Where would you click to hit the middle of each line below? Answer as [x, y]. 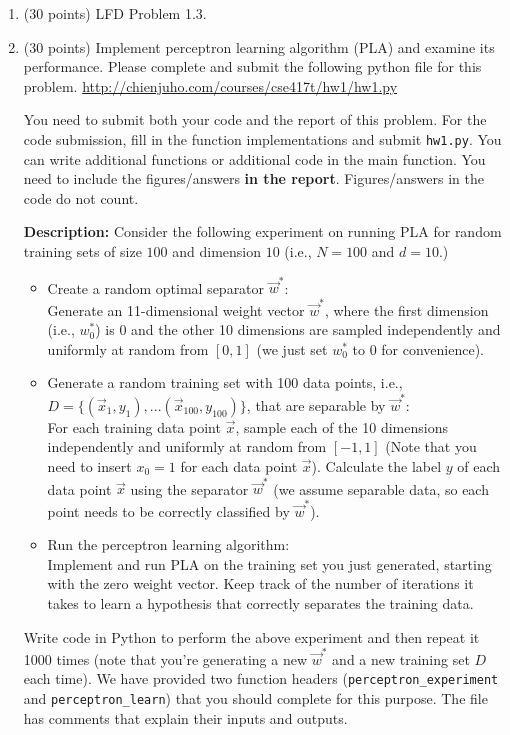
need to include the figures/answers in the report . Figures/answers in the [253, 178]
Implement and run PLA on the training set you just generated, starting [269, 563]
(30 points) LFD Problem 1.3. [115, 13]
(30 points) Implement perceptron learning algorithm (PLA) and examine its [259, 46]
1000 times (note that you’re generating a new [165, 658]
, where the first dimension [406, 309]
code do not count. [81, 197]
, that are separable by [316, 404]
